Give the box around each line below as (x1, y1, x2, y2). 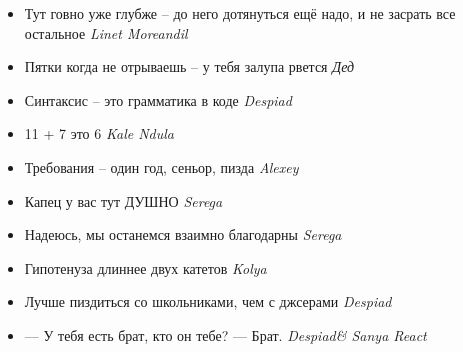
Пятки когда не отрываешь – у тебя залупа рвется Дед (24, 56, 355, 77)
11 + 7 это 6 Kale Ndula (24, 123, 175, 144)
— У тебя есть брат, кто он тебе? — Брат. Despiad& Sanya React (24, 324, 427, 345)
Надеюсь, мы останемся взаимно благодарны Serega (24, 224, 342, 245)
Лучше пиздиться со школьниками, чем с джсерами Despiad (24, 291, 392, 312)
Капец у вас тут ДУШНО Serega (24, 190, 223, 211)
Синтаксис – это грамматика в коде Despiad (24, 89, 292, 110)
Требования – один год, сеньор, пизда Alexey (24, 156, 299, 177)
